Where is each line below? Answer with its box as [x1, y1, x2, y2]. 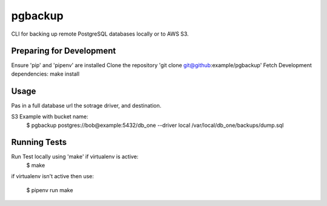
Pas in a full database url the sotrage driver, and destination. [11, 101, 162, 109]
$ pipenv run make [26, 186, 73, 193]
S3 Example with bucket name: [11, 113, 88, 120]
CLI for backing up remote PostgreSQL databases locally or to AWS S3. [11, 30, 189, 37]
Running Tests [11, 137, 67, 147]
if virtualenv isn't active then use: [11, 173, 94, 180]
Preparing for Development [11, 46, 116, 56]
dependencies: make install [11, 70, 80, 77]
